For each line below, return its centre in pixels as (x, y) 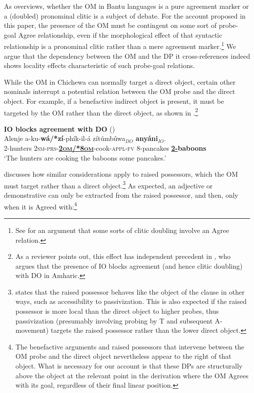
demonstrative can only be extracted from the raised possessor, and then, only (121, 195)
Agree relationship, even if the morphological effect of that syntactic (120, 35)
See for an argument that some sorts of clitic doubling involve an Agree (122, 230)
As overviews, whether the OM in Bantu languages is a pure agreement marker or (127, 6)
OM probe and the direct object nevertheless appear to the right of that (123, 356)
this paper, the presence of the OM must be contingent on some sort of (110, 25)
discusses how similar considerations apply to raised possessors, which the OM (121, 174)
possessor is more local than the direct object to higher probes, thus (117, 311)
